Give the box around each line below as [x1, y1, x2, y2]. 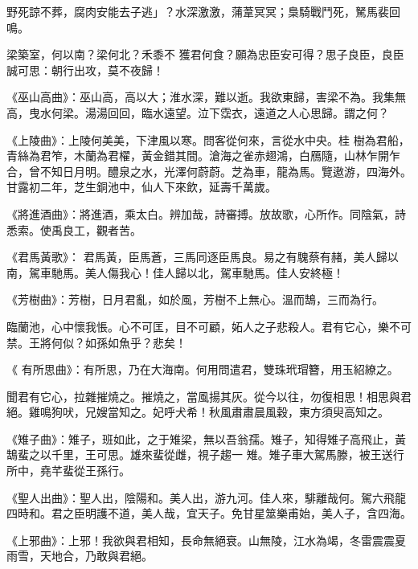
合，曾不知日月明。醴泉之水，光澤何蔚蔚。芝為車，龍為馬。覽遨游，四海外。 [6, 162, 412, 179]
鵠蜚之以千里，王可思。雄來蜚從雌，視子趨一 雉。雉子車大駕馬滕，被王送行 [6, 446, 404, 463]
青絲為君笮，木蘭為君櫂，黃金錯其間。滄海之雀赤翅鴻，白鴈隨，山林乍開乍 [6, 147, 400, 164]
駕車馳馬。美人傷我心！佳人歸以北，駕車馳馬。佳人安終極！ [28, 264, 344, 280]
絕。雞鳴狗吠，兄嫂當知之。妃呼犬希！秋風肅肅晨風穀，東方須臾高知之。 [6, 403, 389, 420]
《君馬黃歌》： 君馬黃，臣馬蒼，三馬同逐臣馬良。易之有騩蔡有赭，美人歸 [6, 248, 387, 265]
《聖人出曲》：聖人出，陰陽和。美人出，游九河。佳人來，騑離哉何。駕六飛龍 [6, 489, 406, 506]
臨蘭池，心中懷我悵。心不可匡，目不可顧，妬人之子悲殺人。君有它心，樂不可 [6, 317, 412, 334]
